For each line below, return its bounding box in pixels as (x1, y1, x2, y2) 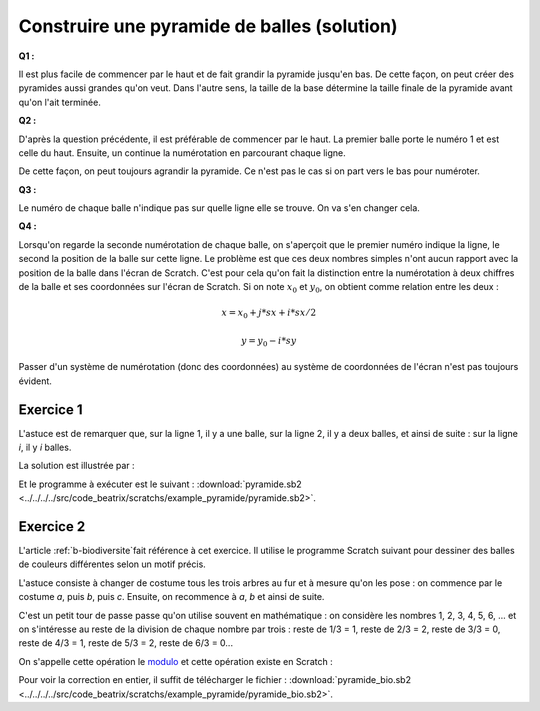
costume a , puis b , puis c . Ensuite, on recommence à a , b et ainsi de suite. (18, 591, 325, 603)
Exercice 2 (18, 518, 86, 535)
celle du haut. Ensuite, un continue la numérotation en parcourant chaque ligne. (18, 146, 347, 159)
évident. (18, 375, 52, 387)
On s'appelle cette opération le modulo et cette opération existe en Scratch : (18, 655, 334, 667)
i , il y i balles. (18, 441, 72, 453)
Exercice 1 (18, 401, 84, 418)
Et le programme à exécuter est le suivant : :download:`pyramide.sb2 (18, 478, 302, 490)
